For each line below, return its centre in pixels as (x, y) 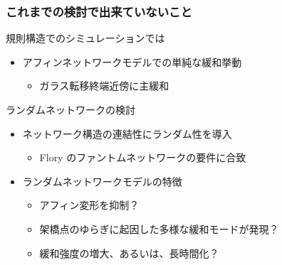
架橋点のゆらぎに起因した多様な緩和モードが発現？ (159, 228)
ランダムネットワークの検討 (70, 109)
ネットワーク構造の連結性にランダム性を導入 (127, 133)
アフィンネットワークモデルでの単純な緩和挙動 (132, 61)
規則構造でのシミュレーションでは (85, 38)
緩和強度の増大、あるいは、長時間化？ (129, 253)
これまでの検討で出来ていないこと (99, 11)
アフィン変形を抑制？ (89, 205)
